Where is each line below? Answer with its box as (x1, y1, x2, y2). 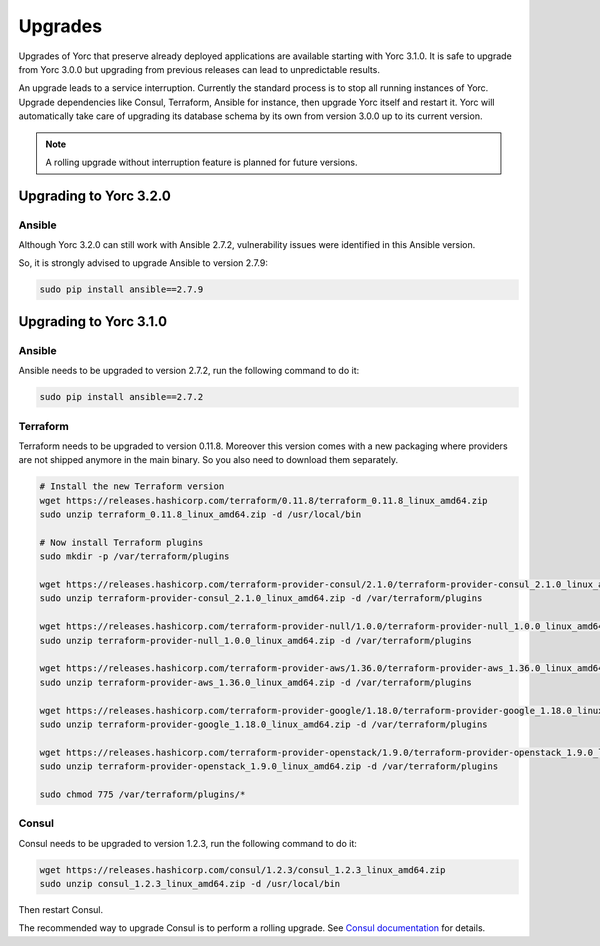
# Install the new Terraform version (39, 481, 225, 492)
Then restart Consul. (18, 903, 104, 915)
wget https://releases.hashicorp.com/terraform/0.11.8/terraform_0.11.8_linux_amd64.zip (39, 495, 489, 506)
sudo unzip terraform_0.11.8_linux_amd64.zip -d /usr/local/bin (39, 509, 362, 520)
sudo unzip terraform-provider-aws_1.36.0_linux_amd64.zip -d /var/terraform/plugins (39, 676, 472, 688)
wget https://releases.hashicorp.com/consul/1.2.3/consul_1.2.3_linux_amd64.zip (39, 864, 446, 875)
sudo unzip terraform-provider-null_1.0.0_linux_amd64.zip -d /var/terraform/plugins (39, 635, 472, 646)
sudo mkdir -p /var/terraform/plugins (39, 551, 230, 562)
